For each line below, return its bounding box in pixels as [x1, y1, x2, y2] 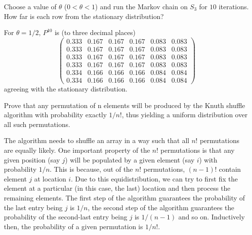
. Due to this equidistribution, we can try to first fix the [71, 173, 238, 183]
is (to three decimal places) [55, 27, 136, 37]
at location [34, 173, 66, 183]
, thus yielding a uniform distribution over [121, 109, 248, 120]
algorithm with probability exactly [4, 109, 107, 120]
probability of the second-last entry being [4, 212, 128, 222]
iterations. [218, 1, 249, 11]
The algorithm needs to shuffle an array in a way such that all [4, 135, 190, 145]
